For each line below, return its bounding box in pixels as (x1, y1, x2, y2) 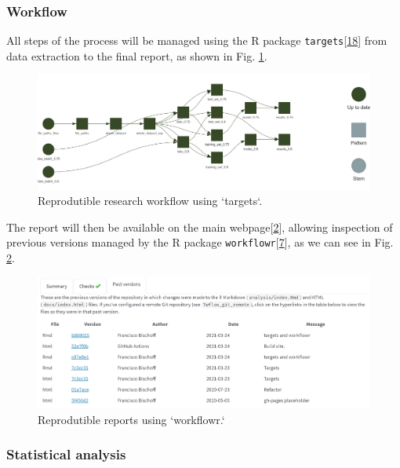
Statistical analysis (6, 444, 126, 464)
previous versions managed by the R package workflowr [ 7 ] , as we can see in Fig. (6, 234, 394, 250)
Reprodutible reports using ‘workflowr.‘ (38, 411, 225, 427)
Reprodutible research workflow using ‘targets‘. (38, 192, 263, 209)
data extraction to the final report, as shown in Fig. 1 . (6, 47, 267, 64)
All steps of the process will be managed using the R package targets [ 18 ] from (6, 32, 387, 49)
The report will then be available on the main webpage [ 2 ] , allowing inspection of (6, 218, 393, 235)
